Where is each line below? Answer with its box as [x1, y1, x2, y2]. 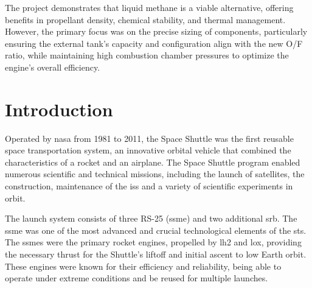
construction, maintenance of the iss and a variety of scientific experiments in [5, 180, 293, 192]
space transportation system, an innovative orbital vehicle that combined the [5, 144, 291, 156]
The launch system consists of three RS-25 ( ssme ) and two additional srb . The [5, 212, 297, 225]
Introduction [5, 96, 113, 121]
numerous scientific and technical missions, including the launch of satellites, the [5, 167, 305, 180]
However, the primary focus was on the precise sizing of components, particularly [5, 25, 308, 38]
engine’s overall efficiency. [5, 60, 100, 73]
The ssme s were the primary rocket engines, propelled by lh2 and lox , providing [5, 236, 302, 248]
